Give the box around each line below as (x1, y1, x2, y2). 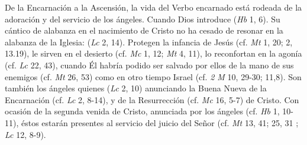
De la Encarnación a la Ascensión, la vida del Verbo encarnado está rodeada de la (5, 1, 302, 13)
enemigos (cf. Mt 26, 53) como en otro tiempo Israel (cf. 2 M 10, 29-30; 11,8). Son (5, 70, 302, 83)
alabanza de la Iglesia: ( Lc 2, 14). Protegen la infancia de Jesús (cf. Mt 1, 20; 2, (5, 35, 293, 48)
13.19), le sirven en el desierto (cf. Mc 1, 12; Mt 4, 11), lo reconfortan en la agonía (5, 47, 302, 60)
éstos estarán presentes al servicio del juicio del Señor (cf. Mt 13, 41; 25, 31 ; (21, 116, 299, 128)
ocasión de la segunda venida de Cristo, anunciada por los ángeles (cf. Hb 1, (5, 105, 280, 117)
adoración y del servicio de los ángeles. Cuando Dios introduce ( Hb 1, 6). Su (5, 12, 280, 25)
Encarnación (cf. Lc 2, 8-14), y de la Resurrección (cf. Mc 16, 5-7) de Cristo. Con (5, 93, 299, 106)
